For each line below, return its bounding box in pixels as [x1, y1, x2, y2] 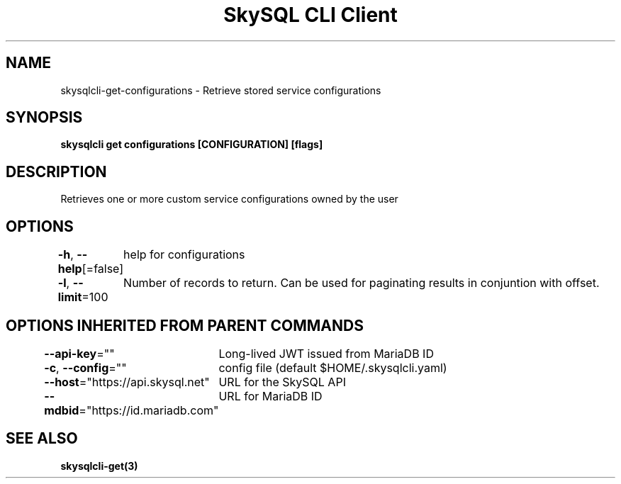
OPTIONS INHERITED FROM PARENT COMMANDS [6, 316, 364, 334]
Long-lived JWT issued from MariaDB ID [218, 346, 434, 361]
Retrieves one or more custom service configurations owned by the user [60, 193, 398, 206]
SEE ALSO [6, 429, 78, 448]
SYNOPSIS [6, 108, 83, 127]
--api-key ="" [44, 346, 115, 361]
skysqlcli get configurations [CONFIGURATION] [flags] [60, 138, 323, 151]
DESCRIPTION [6, 162, 107, 181]
